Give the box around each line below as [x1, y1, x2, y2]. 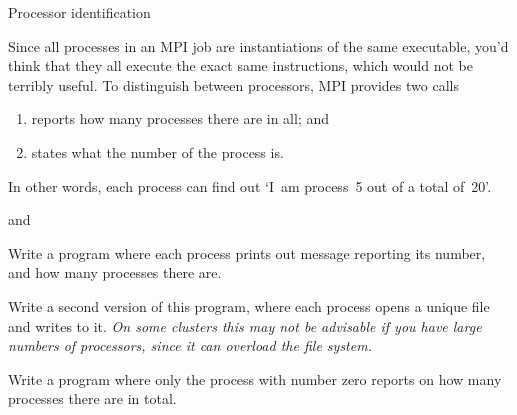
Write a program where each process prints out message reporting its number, [8, 242, 486, 263]
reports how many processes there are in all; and [31, 108, 330, 129]
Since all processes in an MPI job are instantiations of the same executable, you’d [8, 35, 509, 56]
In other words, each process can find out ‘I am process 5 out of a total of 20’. [8, 175, 492, 196]
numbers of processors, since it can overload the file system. [8, 335, 372, 356]
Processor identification [8, 2, 151, 22]
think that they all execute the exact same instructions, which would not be [8, 55, 473, 76]
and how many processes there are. [8, 262, 222, 283]
